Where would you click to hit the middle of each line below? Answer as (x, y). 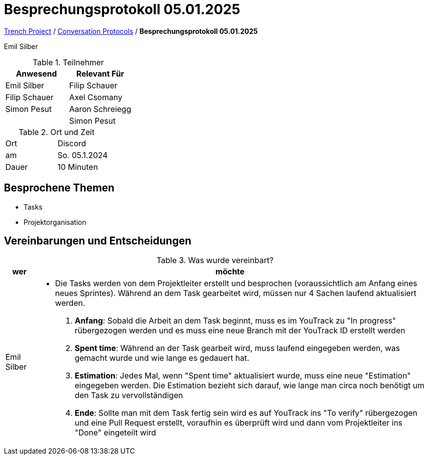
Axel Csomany (96, 97)
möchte (230, 272)
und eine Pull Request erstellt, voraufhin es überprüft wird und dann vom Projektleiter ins (239, 423)
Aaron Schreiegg (100, 109)
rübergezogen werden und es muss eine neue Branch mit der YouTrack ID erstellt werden (240, 331)
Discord (72, 143)
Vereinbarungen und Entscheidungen (98, 241)
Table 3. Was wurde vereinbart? (215, 260)
